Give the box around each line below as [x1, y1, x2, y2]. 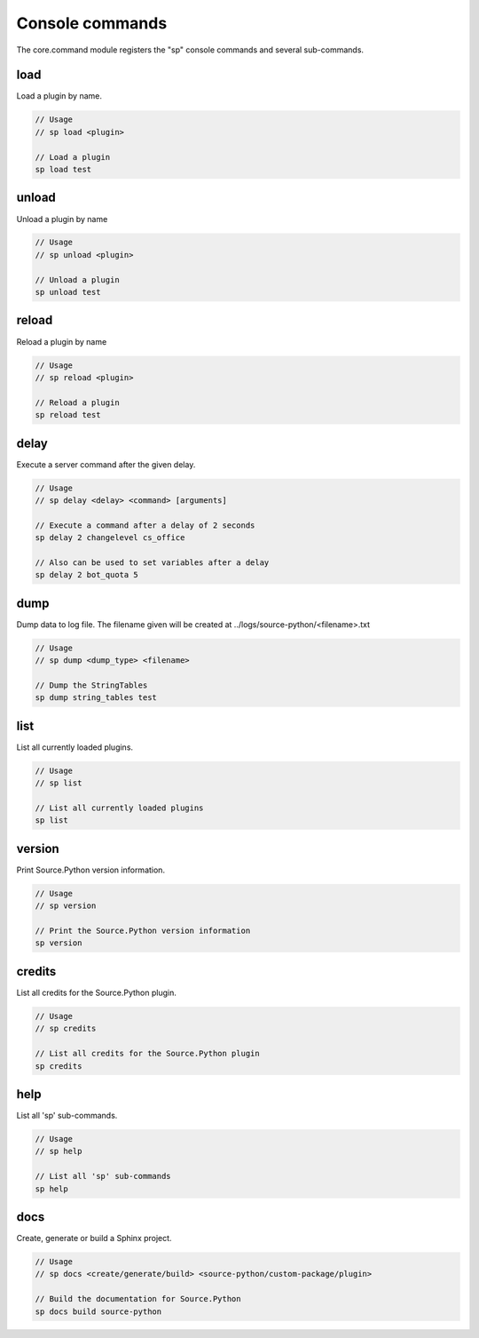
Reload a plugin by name [16, 336, 107, 346]
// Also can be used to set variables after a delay [35, 557, 270, 568]
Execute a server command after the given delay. [16, 458, 196, 470]
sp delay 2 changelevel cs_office [35, 533, 185, 543]
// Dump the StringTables [35, 680, 148, 690]
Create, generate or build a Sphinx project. [16, 1233, 172, 1244]
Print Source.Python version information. [16, 864, 166, 875]
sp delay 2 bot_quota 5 [35, 569, 139, 580]
